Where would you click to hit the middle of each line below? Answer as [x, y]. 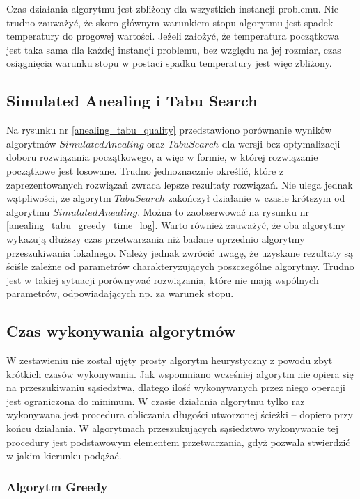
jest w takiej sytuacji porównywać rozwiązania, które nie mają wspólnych [163, 279]
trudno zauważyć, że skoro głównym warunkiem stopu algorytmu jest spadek [170, 22]
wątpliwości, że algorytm [59, 198]
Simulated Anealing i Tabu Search [132, 101]
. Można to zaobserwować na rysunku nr [223, 211]
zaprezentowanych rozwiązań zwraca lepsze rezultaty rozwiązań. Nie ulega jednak [180, 184]
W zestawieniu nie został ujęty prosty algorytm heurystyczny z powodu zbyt [170, 360]
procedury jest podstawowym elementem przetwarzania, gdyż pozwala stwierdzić [178, 442]
